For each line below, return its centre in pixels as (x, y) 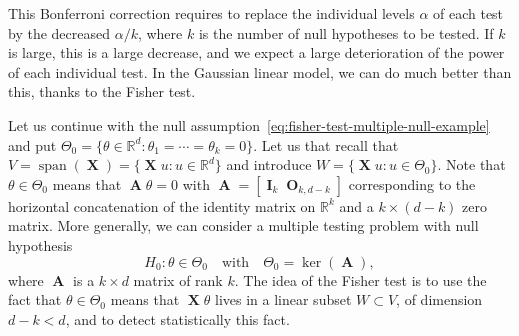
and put (32, 144)
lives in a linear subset (283, 299)
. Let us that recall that (326, 144)
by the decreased (59, 32)
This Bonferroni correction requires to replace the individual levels (211, 13)
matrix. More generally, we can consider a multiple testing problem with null (243, 225)
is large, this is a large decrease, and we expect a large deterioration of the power (256, 52)
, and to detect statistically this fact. (177, 318)
